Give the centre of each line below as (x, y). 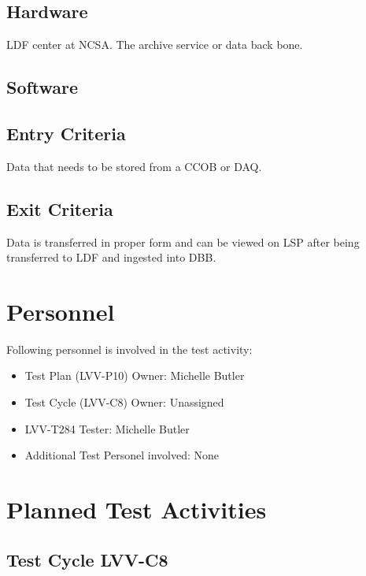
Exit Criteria (60, 208)
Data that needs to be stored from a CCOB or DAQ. (134, 166)
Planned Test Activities (137, 509)
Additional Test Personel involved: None (122, 455)
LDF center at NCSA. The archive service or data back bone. (155, 45)
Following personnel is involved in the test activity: (129, 349)
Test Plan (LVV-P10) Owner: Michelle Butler (135, 375)
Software (43, 87)
